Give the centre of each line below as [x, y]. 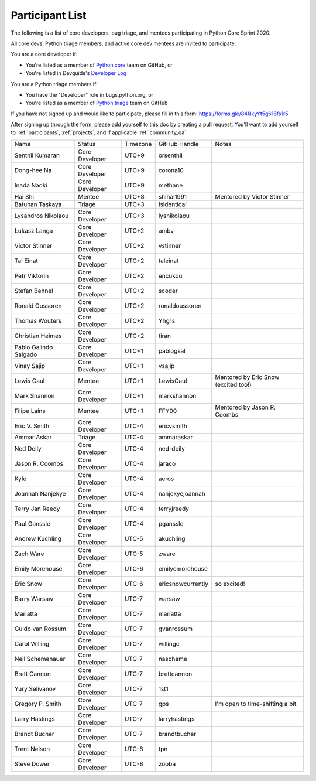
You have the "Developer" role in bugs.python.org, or [90, 94]
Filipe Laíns [30, 411]
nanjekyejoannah [182, 493]
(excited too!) [233, 384]
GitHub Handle [178, 144]
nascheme [173, 659]
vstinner [170, 245]
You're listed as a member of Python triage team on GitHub [97, 103]
